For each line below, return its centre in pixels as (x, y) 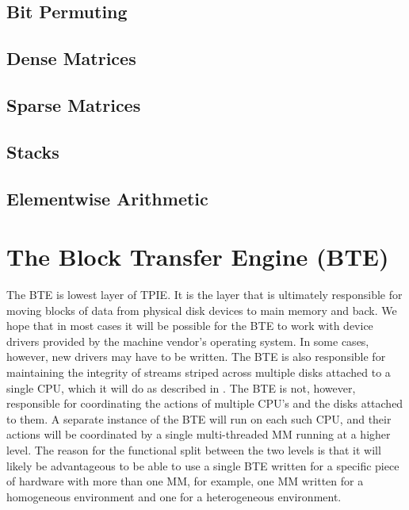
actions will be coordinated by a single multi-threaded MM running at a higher (199, 434)
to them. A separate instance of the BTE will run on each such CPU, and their (199, 418)
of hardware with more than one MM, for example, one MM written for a (185, 481)
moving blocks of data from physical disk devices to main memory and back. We (202, 310)
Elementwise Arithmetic (107, 198)
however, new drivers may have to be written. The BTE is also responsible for (196, 357)
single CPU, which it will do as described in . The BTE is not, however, (181, 387)
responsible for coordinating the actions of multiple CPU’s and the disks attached (205, 403)
